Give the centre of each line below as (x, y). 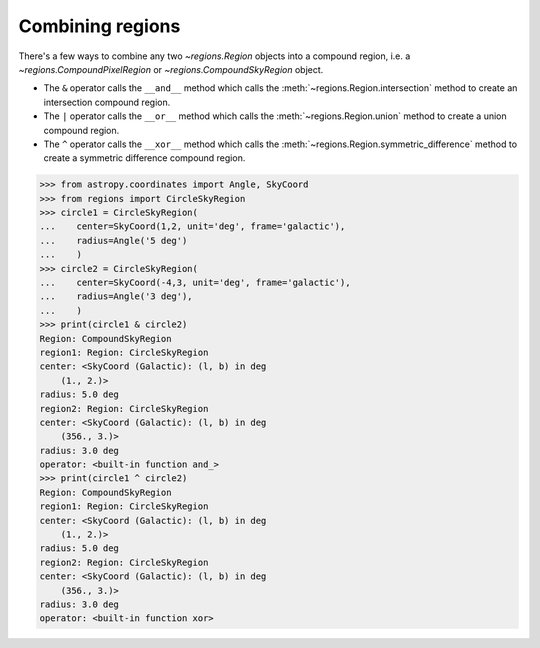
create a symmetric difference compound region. (144, 158)
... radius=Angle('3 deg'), (116, 296)
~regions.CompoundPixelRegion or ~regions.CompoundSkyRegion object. (171, 69)
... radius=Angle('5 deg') (113, 240)
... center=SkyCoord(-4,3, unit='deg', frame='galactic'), (195, 282)
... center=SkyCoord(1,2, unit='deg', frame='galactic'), (192, 226)
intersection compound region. (107, 102)
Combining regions (99, 26)
